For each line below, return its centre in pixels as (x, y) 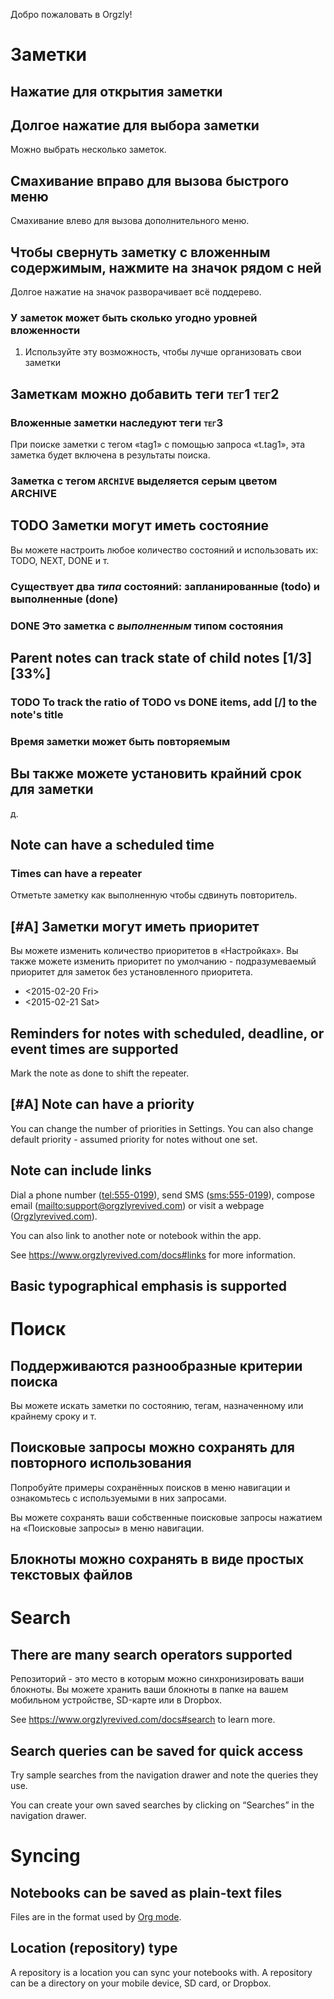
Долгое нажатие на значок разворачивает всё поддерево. (136, 292)
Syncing (45, 1856)
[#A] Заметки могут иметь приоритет (135, 926)
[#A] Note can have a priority (102, 1104)
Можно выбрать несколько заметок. (88, 150)
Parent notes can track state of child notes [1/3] (161, 657)
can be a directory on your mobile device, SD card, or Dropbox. (141, 1983)
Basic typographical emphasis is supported (149, 1285)
